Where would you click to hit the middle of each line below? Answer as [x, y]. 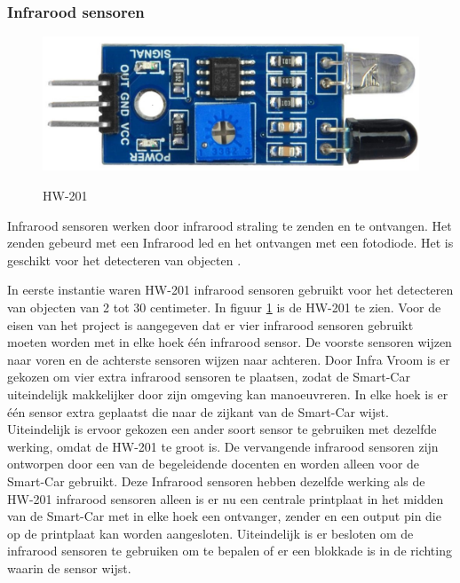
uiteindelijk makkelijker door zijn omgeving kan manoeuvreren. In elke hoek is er [228, 394]
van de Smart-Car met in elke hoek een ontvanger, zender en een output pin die [224, 516]
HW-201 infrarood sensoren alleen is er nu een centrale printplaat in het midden [226, 498]
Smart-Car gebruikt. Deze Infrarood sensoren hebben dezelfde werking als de [216, 481]
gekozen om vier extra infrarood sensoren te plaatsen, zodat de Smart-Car [209, 377]
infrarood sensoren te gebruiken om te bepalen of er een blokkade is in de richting [230, 551]
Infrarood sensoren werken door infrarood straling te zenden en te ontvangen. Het [230, 225]
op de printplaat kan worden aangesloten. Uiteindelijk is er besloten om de [210, 533]
